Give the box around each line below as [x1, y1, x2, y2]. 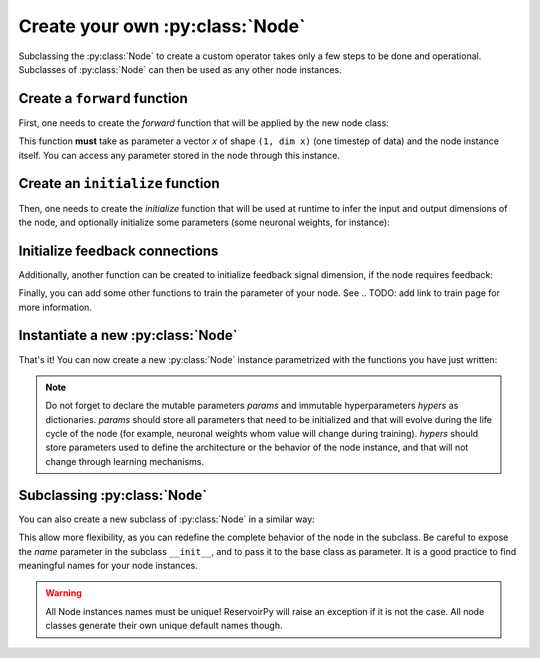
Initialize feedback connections [18, 242, 219, 259]
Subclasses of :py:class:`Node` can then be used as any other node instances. [18, 63, 342, 75]
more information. [18, 301, 92, 313]
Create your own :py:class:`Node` [18, 15, 306, 37]
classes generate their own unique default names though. [45, 620, 283, 632]
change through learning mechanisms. [45, 455, 205, 467]
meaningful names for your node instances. [18, 559, 199, 571]
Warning [45, 587, 82, 599]
